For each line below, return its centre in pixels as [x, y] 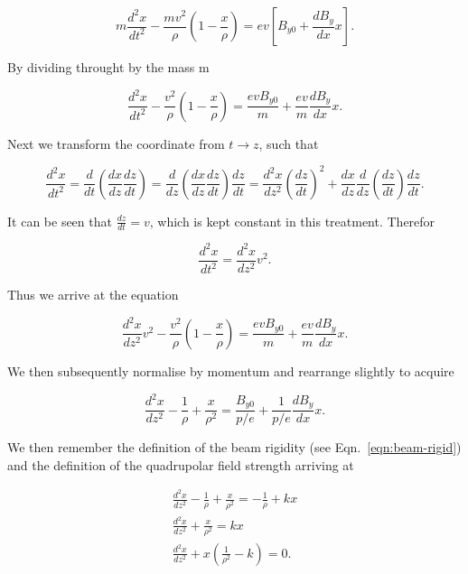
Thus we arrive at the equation [93, 295]
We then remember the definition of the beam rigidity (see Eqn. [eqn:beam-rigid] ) [234, 447]
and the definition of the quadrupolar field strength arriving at [181, 464]
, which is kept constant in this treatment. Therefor [292, 221]
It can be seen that [60, 221]
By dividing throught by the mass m [108, 67]
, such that [289, 143]
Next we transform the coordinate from [116, 143]
